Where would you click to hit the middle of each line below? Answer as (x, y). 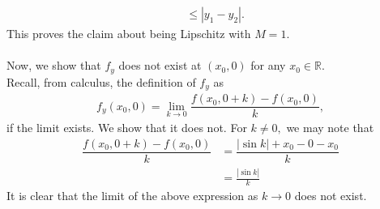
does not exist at (160, 65)
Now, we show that (54, 65)
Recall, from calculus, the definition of (101, 81)
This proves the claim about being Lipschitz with (129, 34)
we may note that (330, 128)
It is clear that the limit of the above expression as (132, 196)
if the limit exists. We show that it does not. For (127, 128)
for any (268, 65)
